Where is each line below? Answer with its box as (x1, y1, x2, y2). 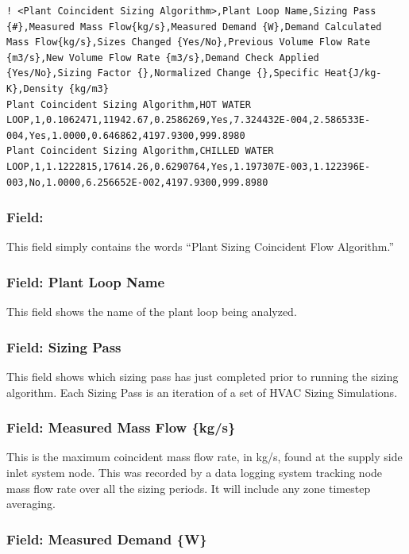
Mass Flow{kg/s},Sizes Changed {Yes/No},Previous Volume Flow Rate (6, 37, 371, 48)
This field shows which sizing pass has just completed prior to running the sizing (6, 367, 399, 384)
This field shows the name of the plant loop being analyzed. (6, 303, 297, 320)
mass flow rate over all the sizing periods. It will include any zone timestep (6, 479, 371, 496)
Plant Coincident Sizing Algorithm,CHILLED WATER (6, 145, 274, 157)
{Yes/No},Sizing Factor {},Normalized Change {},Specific (6, 67, 319, 79)
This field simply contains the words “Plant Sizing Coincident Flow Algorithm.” (6, 238, 395, 255)
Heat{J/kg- (324, 67, 382, 79)
